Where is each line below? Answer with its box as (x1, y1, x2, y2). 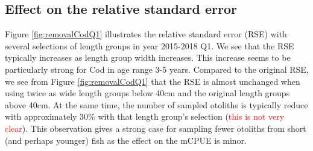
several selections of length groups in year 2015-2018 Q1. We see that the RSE (5, 39, 294, 52)
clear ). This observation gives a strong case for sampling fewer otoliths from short (5, 122, 306, 134)
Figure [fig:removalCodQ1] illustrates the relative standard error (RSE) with (5, 28, 287, 40)
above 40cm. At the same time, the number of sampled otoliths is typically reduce (5, 98, 308, 111)
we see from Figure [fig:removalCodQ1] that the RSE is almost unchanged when (5, 75, 300, 87)
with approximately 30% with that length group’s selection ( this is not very (5, 110, 285, 123)
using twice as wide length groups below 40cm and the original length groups (5, 87, 290, 99)
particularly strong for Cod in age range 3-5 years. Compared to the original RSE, (5, 63, 309, 75)
